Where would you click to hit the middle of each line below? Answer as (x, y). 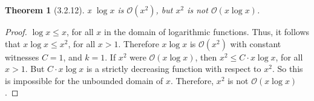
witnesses (22, 57)
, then (206, 57)
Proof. (16, 31)
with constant (256, 43)
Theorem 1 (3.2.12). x (48, 10)
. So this (287, 69)
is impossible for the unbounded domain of (84, 80)
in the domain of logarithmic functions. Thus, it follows (207, 31)
